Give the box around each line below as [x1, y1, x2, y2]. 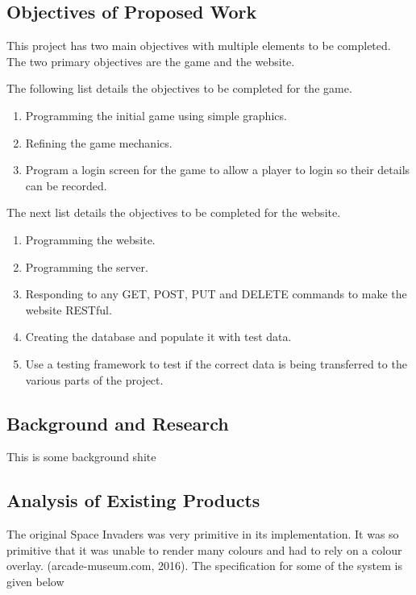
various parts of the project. [25, 371, 164, 388]
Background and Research [6, 410, 229, 435]
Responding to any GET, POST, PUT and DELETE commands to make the [25, 285, 407, 302]
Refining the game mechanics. [25, 134, 173, 151]
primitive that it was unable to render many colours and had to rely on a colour [6, 541, 402, 558]
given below [6, 572, 64, 589]
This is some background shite [6, 448, 156, 465]
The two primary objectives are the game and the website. [6, 52, 295, 69]
